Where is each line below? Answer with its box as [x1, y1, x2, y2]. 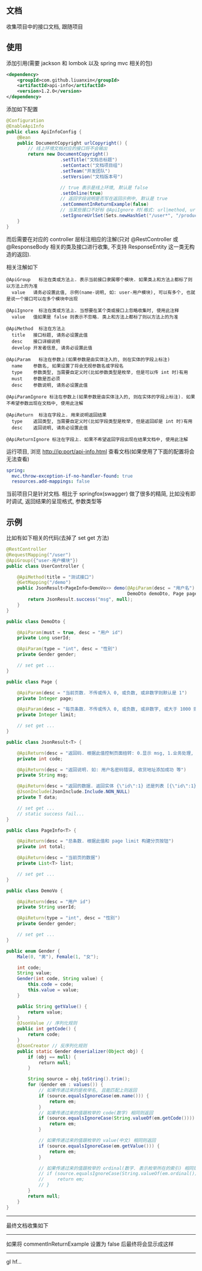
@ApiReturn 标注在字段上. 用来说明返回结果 [6, 412, 107, 418]
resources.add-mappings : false [11, 478, 90, 484]
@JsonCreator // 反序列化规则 [17, 1042, 87, 1048]
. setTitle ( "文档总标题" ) [60, 157, 118, 163]
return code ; [28, 1032, 61, 1038]
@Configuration [6, 118, 44, 124]
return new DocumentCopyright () [28, 151, 109, 157]
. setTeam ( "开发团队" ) [60, 168, 111, 174]
